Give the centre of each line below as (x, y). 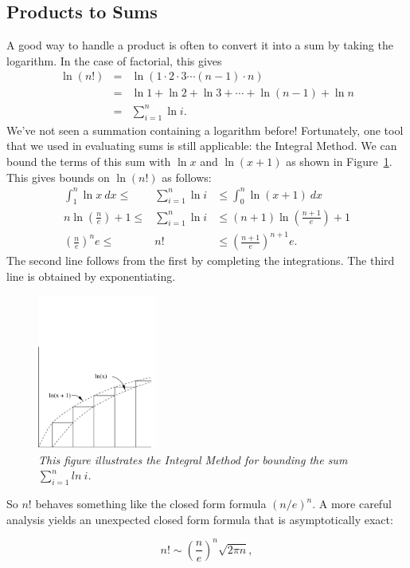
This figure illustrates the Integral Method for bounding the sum (193, 459)
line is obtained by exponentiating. (91, 276)
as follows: (187, 177)
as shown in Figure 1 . (339, 161)
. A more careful (352, 504)
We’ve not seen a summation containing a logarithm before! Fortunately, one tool (205, 130)
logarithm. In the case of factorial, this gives (114, 60)
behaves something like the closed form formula (151, 504)
